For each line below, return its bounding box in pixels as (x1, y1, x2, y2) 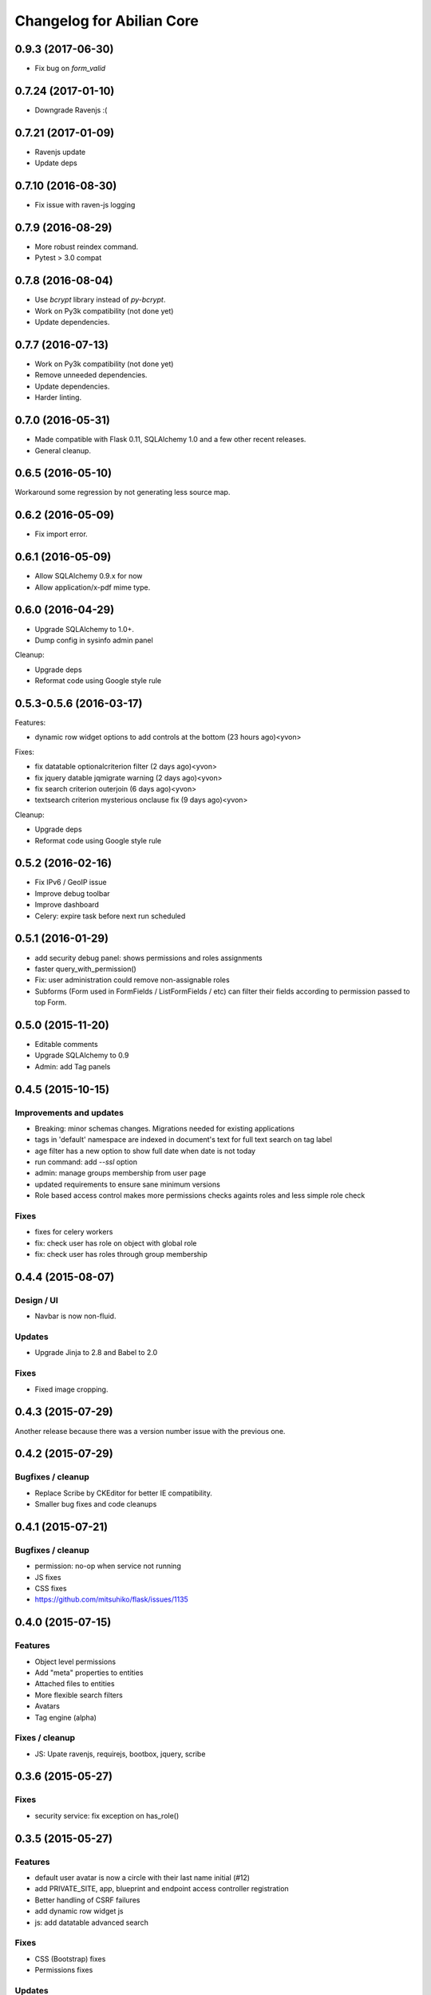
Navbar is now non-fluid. (34, 1311, 117, 1321)
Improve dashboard (34, 900, 100, 910)
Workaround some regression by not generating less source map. (14, 488, 231, 497)
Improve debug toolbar (34, 888, 111, 898)
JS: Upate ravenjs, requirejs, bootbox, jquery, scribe (34, 1748, 206, 1759)
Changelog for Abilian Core (14, 12, 199, 30)
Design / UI (14, 1294, 59, 1306)
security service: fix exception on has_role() (34, 1811, 180, 1820)
